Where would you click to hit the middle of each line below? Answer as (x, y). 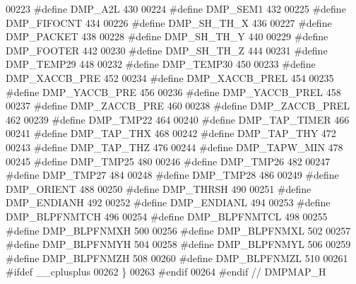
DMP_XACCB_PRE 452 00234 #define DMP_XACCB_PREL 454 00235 (170, 77)
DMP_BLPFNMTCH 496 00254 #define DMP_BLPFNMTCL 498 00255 (167, 216)
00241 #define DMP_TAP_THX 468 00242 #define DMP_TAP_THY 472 (171, 133)
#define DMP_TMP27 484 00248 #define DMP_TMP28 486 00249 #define (172, 175)
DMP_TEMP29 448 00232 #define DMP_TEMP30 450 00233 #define (161, 64)
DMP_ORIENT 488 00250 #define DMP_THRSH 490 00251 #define (159, 188)
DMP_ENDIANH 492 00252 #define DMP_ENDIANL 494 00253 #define (168, 202)
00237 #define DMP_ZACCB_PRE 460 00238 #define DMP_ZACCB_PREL (178, 106)
